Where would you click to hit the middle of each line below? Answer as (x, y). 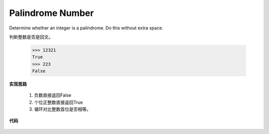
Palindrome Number (52, 13)
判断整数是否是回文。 (31, 37)
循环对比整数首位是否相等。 (63, 109)
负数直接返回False (53, 95)
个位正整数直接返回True (59, 102)
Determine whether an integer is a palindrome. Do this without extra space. (86, 28)
